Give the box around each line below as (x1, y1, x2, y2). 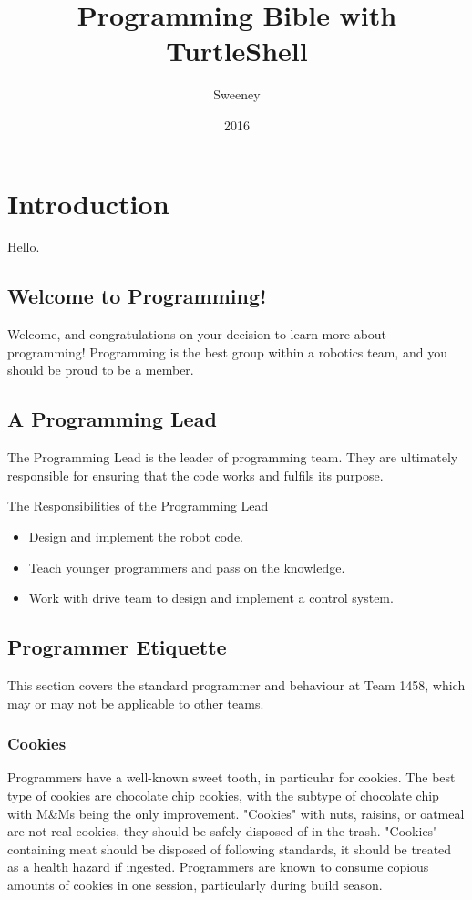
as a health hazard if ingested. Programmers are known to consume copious (7, 857, 429, 876)
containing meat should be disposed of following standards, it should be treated (7, 839, 452, 858)
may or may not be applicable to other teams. (7, 693, 264, 712)
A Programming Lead (7, 405, 217, 433)
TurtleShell (166, 32, 308, 69)
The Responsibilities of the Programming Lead (7, 496, 269, 515)
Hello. (7, 237, 40, 256)
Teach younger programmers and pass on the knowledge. (28, 557, 345, 576)
